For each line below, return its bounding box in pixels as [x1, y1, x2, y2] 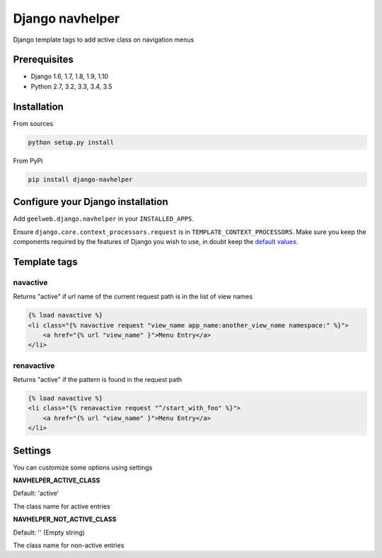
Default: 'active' [13, 489, 59, 498]
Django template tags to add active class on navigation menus [13, 35, 195, 44]
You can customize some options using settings [13, 463, 153, 472]
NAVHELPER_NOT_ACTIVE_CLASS [13, 515, 117, 523]
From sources [13, 119, 54, 127]
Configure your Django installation [13, 196, 168, 208]
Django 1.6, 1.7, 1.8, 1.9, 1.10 [30, 72, 109, 81]
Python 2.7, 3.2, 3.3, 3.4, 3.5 [30, 82, 112, 91]
